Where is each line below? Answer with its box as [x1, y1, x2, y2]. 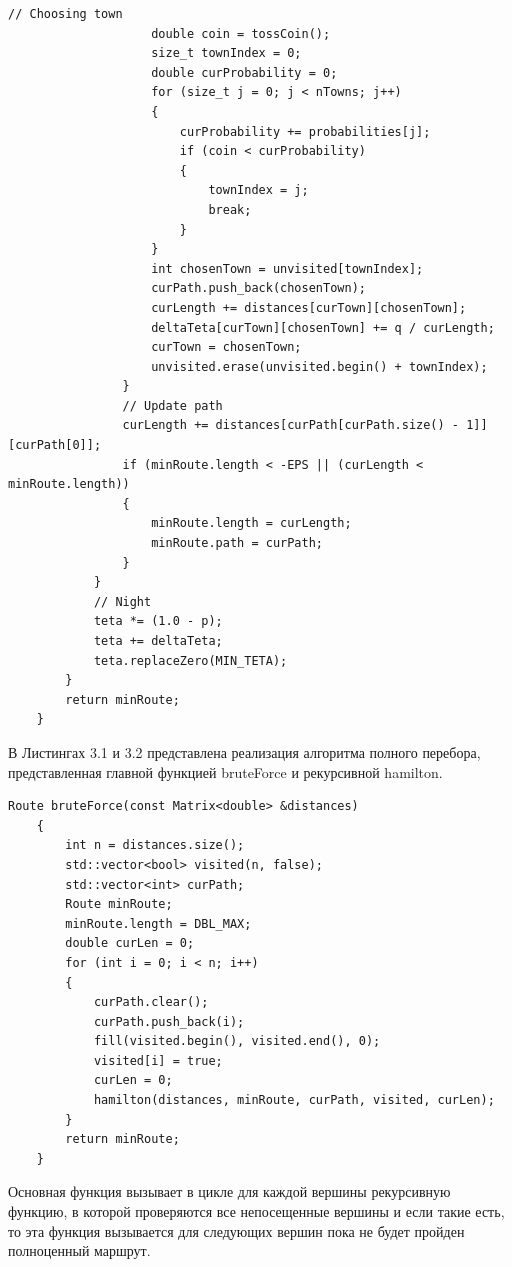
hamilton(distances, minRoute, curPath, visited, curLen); [93, 1093, 495, 1108]
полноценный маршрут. [8, 1240, 151, 1261]
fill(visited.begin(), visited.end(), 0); [93, 1034, 381, 1049]
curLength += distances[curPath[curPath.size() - [122, 418, 460, 433]
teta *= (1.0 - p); [93, 614, 223, 629]
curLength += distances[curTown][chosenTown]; [151, 300, 467, 315]
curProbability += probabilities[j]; [179, 124, 431, 139]
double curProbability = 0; [151, 65, 338, 80]
